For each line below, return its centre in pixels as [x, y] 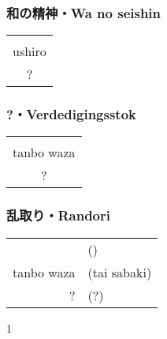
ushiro [30, 51]
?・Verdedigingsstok [71, 114]
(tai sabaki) [120, 272]
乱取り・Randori [58, 215]
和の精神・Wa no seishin [84, 12]
